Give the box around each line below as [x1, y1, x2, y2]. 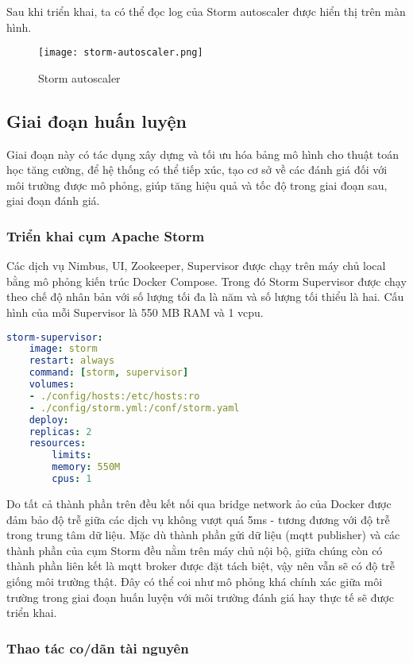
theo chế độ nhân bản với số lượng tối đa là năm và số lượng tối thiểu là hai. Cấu [6, 288, 404, 305]
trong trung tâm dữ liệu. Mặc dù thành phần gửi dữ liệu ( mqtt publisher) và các [6, 526, 400, 543]
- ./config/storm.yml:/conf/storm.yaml [29, 402, 240, 414]
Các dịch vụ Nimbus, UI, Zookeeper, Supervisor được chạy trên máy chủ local [6, 257, 386, 274]
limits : [52, 449, 92, 461]
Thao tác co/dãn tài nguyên [6, 638, 189, 657]
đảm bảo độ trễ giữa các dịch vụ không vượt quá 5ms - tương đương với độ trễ [6, 511, 390, 527]
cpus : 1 [52, 473, 92, 485]
